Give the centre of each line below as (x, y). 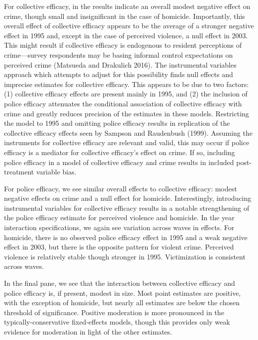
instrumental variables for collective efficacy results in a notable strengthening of (127, 208)
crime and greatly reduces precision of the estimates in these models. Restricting (127, 113)
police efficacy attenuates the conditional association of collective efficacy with (123, 103)
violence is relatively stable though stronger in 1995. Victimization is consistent (125, 256)
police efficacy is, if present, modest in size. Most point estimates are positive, (123, 293)
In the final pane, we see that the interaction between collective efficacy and (120, 283)
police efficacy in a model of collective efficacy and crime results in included (119, 162)
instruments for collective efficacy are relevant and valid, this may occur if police (127, 142)
